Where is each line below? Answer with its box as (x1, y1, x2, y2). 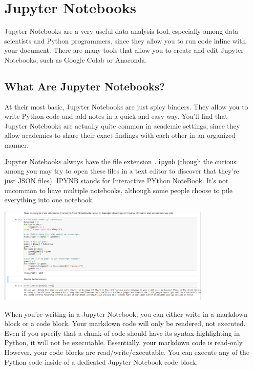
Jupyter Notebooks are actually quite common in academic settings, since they (4, 120, 240, 131)
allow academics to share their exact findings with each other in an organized (4, 130, 235, 140)
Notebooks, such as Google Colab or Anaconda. (4, 54, 147, 65)
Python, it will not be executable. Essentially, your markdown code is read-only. (4, 337, 244, 348)
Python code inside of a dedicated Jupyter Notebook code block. (4, 356, 198, 367)
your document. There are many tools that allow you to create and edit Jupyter (4, 45, 244, 55)
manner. (4, 140, 29, 150)
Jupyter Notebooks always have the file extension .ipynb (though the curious (4, 156, 236, 166)
